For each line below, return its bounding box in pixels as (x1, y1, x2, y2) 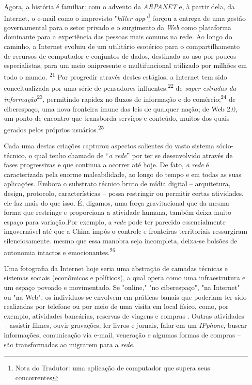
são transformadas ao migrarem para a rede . (4, 339, 135, 349)
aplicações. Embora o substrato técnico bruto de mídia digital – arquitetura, (4, 178, 231, 189)
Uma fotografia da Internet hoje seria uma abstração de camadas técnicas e (4, 263, 228, 273)
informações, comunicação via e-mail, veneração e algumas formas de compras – (4, 329, 241, 339)
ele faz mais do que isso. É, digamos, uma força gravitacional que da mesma (4, 197, 229, 208)
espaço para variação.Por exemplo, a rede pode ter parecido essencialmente (4, 216, 226, 226)
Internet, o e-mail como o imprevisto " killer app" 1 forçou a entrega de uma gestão (4, 11, 246, 23)
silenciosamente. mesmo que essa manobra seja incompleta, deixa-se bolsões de (4, 235, 237, 245)
